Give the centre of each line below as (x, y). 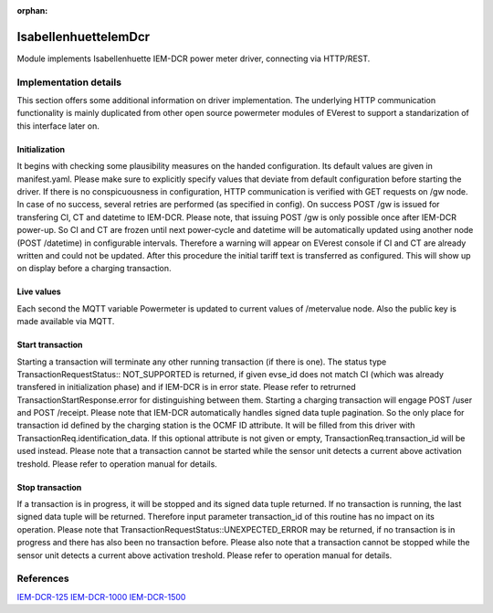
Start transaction (50, 345)
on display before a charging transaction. (94, 269)
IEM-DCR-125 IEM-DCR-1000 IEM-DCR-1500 (101, 597)
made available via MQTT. (66, 322)
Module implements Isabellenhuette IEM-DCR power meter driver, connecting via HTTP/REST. (194, 58)
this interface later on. (58, 126)
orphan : (32, 11)
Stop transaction (49, 487)
